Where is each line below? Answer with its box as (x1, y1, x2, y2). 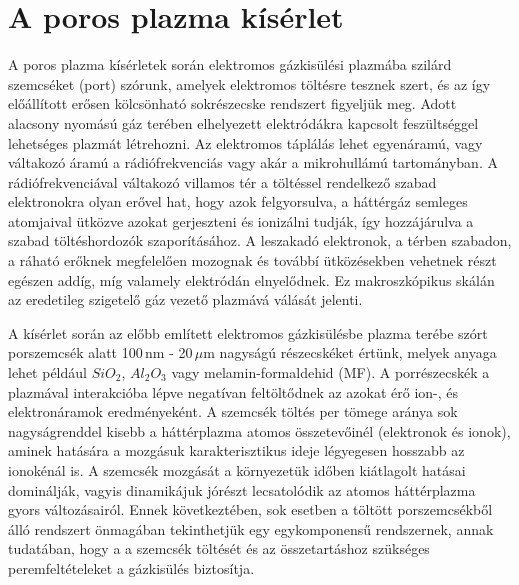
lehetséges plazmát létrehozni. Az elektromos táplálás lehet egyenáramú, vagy (8, 132, 483, 153)
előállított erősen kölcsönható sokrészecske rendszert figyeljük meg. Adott (8, 93, 457, 114)
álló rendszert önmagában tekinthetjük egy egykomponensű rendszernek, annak (8, 518, 494, 539)
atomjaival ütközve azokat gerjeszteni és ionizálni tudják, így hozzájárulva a (8, 210, 474, 231)
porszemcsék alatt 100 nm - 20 (8, 342, 193, 363)
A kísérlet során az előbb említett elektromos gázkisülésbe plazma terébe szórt (8, 322, 488, 343)
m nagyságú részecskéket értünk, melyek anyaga (203, 342, 497, 363)
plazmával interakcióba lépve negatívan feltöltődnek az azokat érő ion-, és (8, 381, 459, 402)
